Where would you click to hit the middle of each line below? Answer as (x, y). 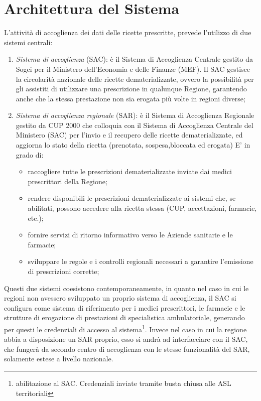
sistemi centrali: (28, 42)
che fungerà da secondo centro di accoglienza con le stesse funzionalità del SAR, (127, 349)
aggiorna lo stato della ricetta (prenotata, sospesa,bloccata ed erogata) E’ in (133, 145)
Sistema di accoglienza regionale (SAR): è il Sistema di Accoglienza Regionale (135, 115)
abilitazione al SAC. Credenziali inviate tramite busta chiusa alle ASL (123, 383)
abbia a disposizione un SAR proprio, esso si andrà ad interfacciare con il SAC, (126, 339)
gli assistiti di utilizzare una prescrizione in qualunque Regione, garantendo (131, 89)
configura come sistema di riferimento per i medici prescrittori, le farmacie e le (125, 307)
